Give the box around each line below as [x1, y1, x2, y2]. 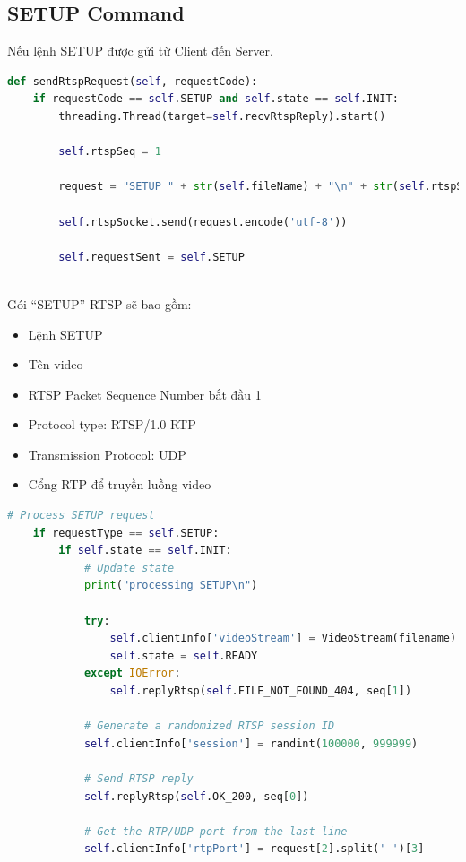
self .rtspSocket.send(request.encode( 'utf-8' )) [58, 215, 348, 228]
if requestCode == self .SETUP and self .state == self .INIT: [32, 92, 399, 106]
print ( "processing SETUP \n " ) [83, 579, 258, 592]
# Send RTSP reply [83, 771, 194, 785]
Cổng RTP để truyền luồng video [28, 475, 211, 494]
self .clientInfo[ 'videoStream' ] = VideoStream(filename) [109, 632, 457, 645]
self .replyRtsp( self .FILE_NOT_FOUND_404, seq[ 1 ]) [109, 685, 412, 698]
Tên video [28, 355, 83, 374]
